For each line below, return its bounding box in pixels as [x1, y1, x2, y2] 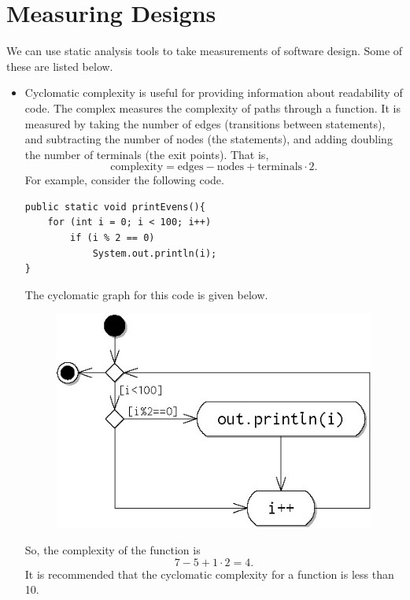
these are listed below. [6, 57, 113, 74]
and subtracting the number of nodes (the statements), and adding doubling [24, 131, 393, 147]
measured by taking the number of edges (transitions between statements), [24, 115, 386, 131]
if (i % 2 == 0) [70, 232, 155, 244]
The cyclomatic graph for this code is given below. [24, 286, 268, 302]
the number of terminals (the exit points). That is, [24, 146, 269, 162]
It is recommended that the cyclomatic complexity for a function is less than [24, 565, 394, 582]
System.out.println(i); [92, 247, 217, 259]
